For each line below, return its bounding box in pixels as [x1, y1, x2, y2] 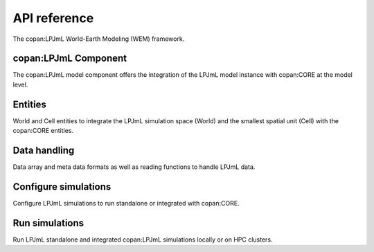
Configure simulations [12, 181, 112, 192]
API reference [12, 10, 94, 26]
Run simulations [12, 217, 84, 228]
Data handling [12, 144, 75, 156]
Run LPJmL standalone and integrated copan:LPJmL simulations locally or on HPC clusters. [12, 235, 273, 244]
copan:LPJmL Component [12, 53, 127, 64]
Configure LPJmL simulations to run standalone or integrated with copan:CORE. [12, 199, 240, 207]
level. [12, 80, 28, 89]
